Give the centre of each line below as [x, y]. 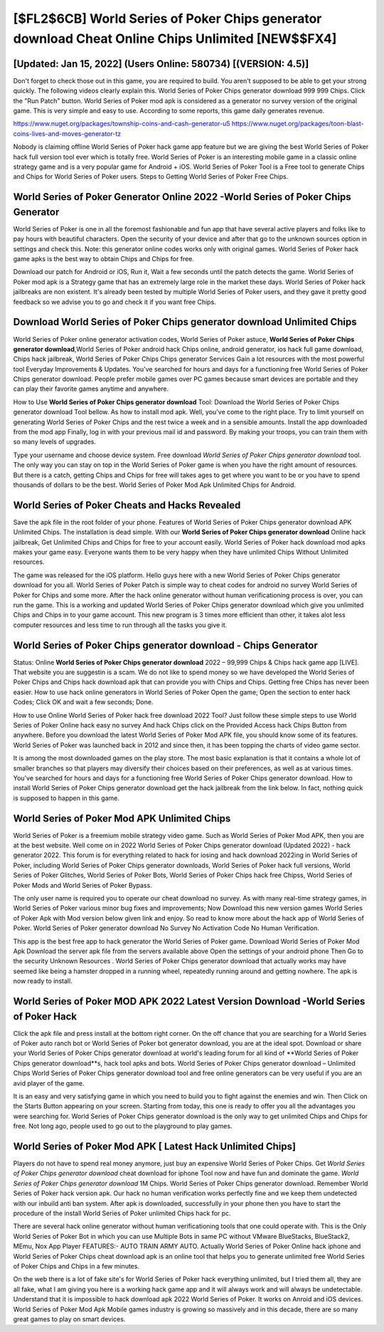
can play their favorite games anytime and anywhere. [91, 389]
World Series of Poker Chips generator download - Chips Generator [165, 645]
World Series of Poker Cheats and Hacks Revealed [127, 505]
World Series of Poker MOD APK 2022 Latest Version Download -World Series [189, 1001]
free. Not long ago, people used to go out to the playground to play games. [123, 1126]
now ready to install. [43, 981]
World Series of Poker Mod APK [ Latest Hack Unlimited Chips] [155, 1146]
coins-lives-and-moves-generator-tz [67, 133]
